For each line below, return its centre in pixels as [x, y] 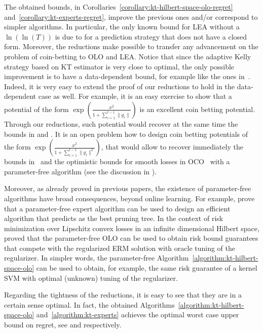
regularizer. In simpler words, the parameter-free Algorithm [97, 258]
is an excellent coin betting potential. [197, 109]
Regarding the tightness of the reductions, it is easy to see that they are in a [123, 295]
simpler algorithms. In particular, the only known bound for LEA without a [122, 27]
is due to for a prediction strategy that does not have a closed [151, 36]
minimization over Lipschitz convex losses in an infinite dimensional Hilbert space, [132, 228]
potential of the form [36, 109]
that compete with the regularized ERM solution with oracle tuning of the [120, 248]
